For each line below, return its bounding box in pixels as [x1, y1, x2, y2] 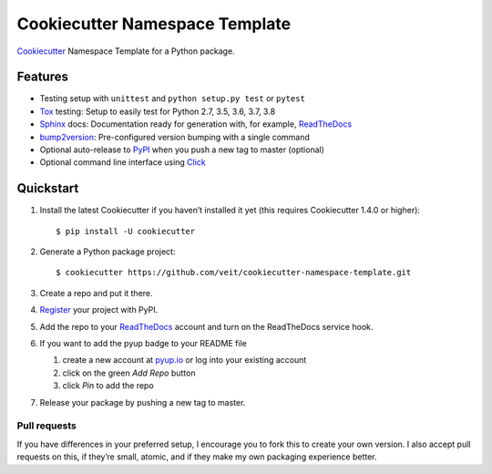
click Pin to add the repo [62, 380, 154, 391]
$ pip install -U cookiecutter [56, 226, 196, 236]
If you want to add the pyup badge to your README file [39, 338, 248, 349]
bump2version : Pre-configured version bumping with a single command [39, 131, 310, 142]
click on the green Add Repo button [62, 367, 196, 378]
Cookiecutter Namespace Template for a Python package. [16, 46, 236, 57]
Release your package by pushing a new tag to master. [39, 397, 246, 407]
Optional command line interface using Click [39, 157, 207, 168]
